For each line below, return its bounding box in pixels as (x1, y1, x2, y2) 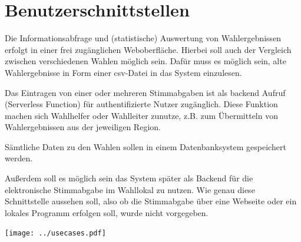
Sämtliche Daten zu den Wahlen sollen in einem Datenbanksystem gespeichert (5, 140, 286, 153)
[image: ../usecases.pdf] (5, 229, 106, 238)
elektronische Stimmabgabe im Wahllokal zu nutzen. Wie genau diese (5, 183, 255, 195)
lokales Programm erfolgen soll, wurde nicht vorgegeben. (5, 206, 209, 218)
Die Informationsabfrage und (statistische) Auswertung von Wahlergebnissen (5, 32, 282, 44)
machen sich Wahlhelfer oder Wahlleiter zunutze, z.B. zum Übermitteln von (5, 109, 278, 121)
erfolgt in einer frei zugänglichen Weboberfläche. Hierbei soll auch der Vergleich (5, 43, 292, 55)
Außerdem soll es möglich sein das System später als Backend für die (5, 172, 253, 184)
